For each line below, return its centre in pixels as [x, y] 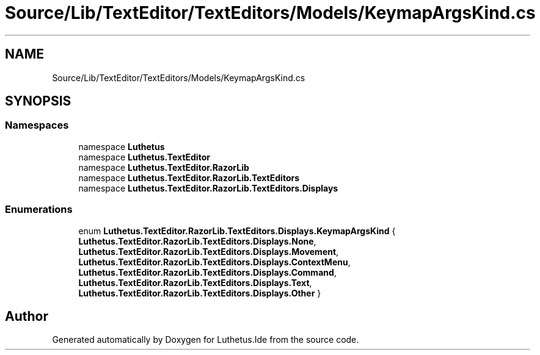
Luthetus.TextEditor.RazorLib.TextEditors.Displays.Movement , [209, 251]
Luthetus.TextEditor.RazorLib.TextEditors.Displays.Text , [195, 282]
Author [27, 316]
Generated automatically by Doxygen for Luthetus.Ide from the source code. [206, 340]
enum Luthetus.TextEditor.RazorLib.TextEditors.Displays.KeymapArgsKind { [237, 231]
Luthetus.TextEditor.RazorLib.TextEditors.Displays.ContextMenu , [214, 262]
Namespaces [37, 125]
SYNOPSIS [38, 101]
